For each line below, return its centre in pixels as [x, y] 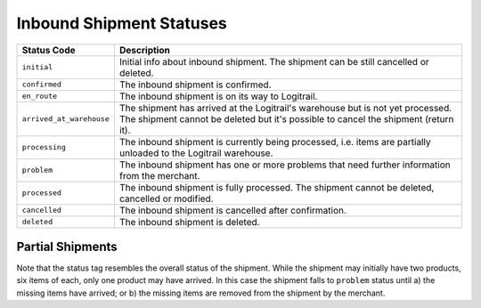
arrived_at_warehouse [66, 119]
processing [44, 147]
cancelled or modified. [166, 199]
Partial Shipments [67, 246]
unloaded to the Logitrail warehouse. [196, 153]
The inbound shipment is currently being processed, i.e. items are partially [275, 142]
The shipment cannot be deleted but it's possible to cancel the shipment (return [286, 118]
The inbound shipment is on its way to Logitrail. [218, 96]
